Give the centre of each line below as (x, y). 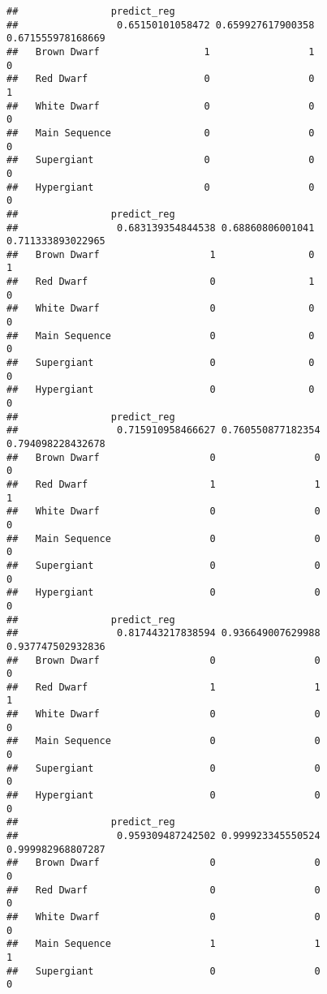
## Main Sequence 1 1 (163, 944)
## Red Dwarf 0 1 (161, 282)
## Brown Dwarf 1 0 (161, 254)
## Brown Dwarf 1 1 (161, 52)
